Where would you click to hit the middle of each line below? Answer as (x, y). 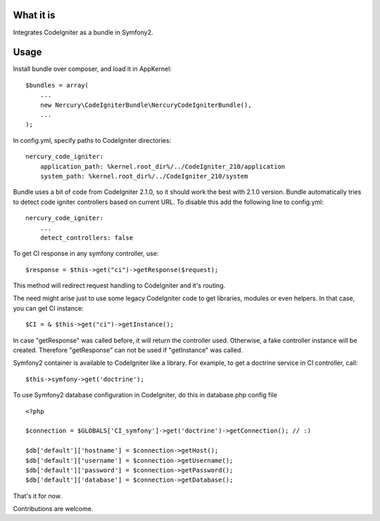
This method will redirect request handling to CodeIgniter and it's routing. (119, 285)
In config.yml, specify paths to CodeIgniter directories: (92, 140)
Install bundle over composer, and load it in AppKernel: (93, 69)
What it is (34, 15)
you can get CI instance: (48, 308)
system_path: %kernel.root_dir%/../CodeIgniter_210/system (144, 176)
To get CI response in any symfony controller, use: (86, 254)
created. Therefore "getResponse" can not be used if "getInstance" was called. (128, 350)
